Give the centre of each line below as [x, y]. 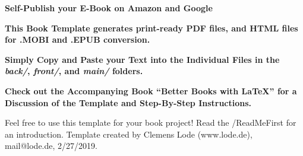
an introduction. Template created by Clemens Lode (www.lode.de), [129, 134]
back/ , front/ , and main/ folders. [74, 71]
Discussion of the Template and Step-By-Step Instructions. [128, 102]
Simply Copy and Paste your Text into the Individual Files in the [142, 59]
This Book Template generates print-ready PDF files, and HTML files [151, 28]
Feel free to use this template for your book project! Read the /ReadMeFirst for [151, 122]
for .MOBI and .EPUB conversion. [78, 39]
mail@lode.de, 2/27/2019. [51, 146]
